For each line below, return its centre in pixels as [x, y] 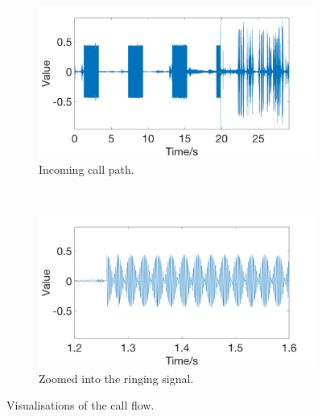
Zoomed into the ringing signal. [116, 378]
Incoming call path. [87, 169]
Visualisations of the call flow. [80, 405]
